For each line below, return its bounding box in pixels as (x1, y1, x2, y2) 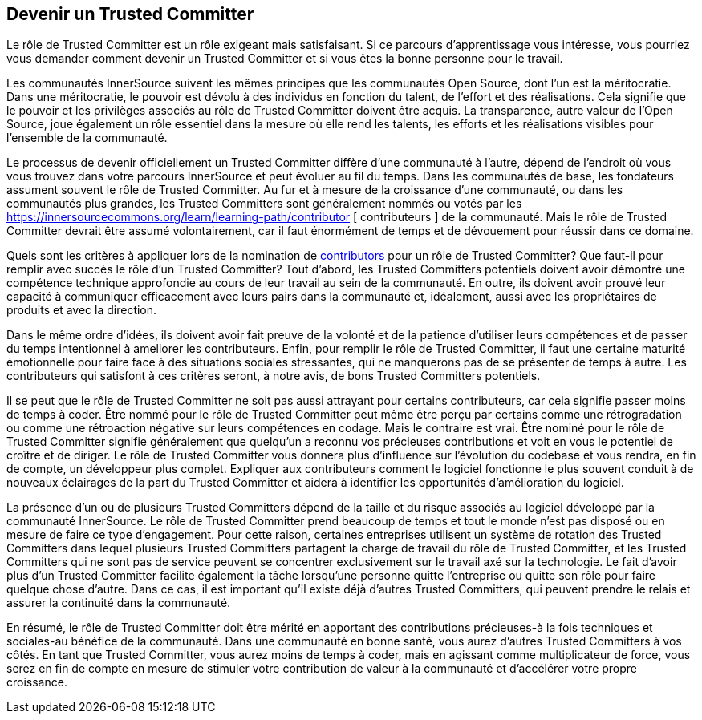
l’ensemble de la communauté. (6, 131, 168, 145)
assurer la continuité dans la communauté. (6, 596, 231, 610)
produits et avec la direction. (6, 303, 157, 318)
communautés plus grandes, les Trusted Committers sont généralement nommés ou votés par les (6, 196, 522, 211)
